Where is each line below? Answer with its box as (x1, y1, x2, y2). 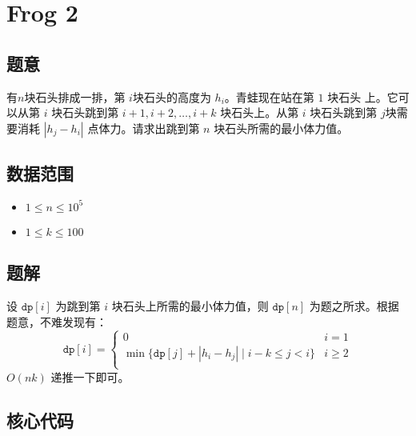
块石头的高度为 (132, 88, 211, 105)
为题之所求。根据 (309, 298, 399, 314)
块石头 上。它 (327, 88, 398, 105)
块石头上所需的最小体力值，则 (111, 298, 269, 314)
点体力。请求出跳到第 (87, 119, 200, 136)
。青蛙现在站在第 (224, 88, 314, 105)
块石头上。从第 (220, 104, 299, 121)
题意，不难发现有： (6, 313, 107, 330)
